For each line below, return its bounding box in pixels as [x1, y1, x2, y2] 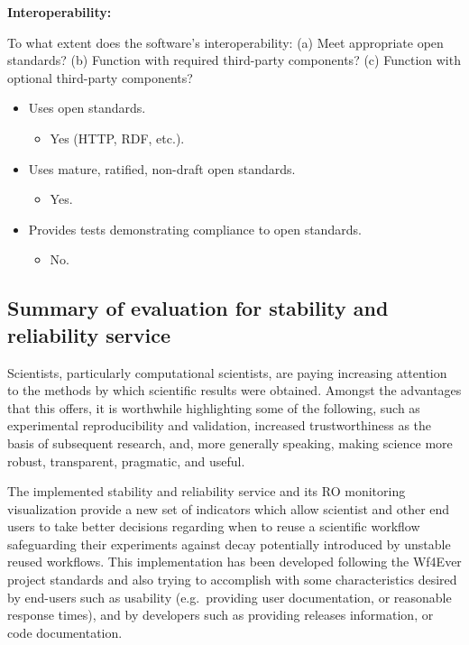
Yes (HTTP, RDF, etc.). [50, 128, 185, 147]
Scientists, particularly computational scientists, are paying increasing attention [7, 363, 447, 382]
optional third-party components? [7, 68, 193, 87]
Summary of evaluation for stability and [7, 294, 389, 322]
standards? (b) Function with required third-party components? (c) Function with [7, 51, 461, 69]
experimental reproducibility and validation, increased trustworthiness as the [7, 416, 432, 435]
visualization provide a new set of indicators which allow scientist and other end [7, 499, 450, 518]
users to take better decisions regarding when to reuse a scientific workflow [7, 517, 420, 536]
